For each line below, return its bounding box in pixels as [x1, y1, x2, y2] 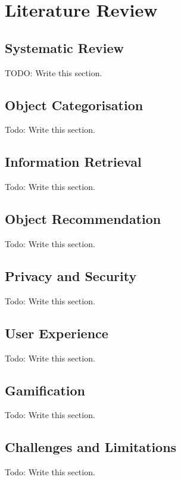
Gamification [5, 381, 86, 399]
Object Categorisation [5, 95, 143, 114]
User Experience [5, 323, 108, 342]
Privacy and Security [5, 266, 137, 285]
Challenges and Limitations [5, 438, 177, 456]
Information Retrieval [5, 152, 142, 171]
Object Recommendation [5, 210, 161, 228]
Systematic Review [5, 38, 124, 57]
